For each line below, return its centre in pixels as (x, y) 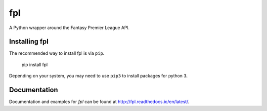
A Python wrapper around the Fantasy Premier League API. (69, 28)
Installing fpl (29, 42)
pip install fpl (35, 65)
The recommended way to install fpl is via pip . (57, 53)
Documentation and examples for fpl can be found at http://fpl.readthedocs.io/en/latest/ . (99, 102)
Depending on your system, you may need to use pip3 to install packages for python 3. (98, 76)
